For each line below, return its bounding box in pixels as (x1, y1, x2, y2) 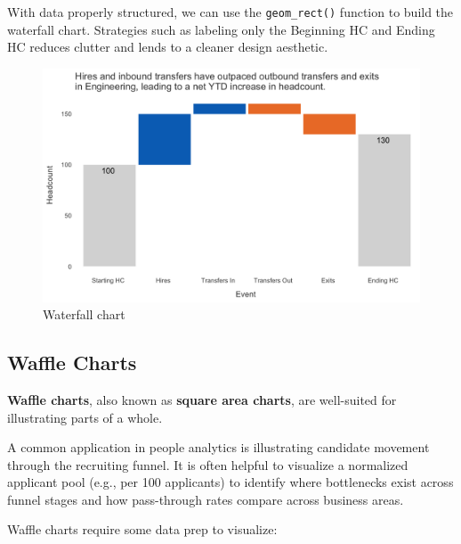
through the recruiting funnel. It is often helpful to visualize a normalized (7, 455, 408, 474)
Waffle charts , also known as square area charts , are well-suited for (7, 390, 397, 408)
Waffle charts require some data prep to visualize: (7, 520, 278, 539)
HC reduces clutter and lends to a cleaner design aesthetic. (7, 37, 328, 56)
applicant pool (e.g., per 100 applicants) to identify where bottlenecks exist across (7, 473, 454, 491)
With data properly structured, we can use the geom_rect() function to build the (7, 3, 454, 21)
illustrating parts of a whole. (7, 408, 163, 426)
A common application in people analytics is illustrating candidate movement (7, 438, 430, 457)
